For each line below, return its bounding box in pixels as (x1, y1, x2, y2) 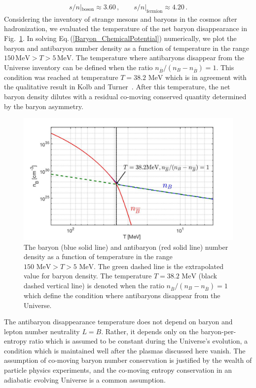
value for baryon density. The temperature (24, 271, 152, 281)
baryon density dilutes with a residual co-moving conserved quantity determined (4, 91, 247, 101)
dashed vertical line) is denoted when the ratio (24, 280, 164, 290)
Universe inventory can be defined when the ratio (4, 62, 153, 72)
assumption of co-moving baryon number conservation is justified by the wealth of (4, 355, 252, 365)
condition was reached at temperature (4, 72, 118, 82)
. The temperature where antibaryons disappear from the (72, 52, 244, 63)
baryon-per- (201, 326, 236, 336)
